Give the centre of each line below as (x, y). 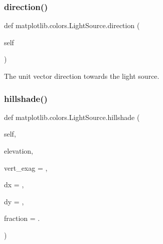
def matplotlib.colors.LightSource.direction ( (72, 25)
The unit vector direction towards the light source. (82, 76)
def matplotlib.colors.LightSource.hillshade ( (72, 117)
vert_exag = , (26, 167)
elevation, (19, 151)
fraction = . (22, 218)
